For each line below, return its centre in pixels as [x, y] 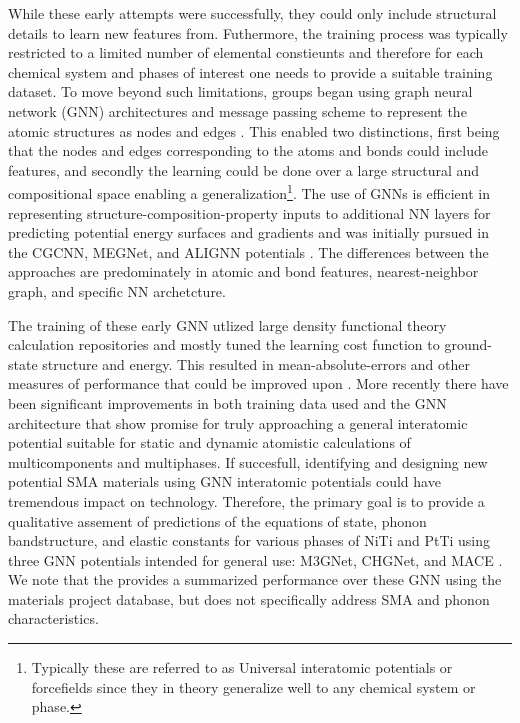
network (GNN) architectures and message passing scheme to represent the [237, 110]
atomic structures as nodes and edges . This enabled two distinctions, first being [254, 130]
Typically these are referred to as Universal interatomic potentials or [242, 667]
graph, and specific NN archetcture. [117, 290]
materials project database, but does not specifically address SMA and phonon [249, 598]
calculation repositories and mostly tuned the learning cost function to [224, 344]
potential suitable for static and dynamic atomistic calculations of [209, 442]
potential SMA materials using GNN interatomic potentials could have [224, 481]
